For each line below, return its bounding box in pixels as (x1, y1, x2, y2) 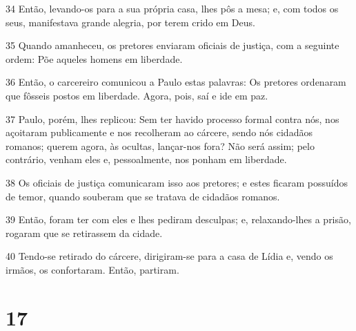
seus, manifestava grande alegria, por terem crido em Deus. (6, 15, 255, 29)
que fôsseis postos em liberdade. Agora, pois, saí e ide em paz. (6, 88, 268, 102)
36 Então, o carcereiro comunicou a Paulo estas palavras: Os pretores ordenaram (6, 75, 346, 89)
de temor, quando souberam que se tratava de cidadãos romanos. (6, 189, 280, 203)
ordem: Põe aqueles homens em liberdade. (6, 51, 183, 66)
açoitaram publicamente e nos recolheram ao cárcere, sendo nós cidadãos (6, 125, 313, 140)
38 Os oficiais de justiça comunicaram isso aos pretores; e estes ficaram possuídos (6, 175, 348, 189)
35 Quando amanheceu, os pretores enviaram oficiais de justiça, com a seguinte (6, 38, 339, 53)
